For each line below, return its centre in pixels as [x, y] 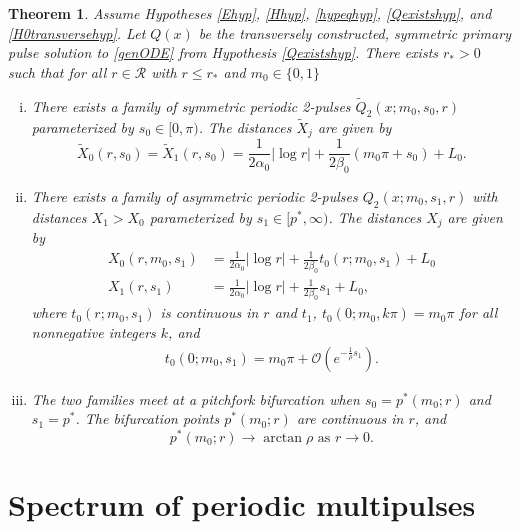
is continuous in [209, 312]
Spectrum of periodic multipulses [242, 504]
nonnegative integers [93, 331]
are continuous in [350, 418]
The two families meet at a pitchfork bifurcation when [195, 398]
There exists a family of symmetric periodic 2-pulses [191, 105]
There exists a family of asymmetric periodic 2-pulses [194, 195]
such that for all [57, 71]
